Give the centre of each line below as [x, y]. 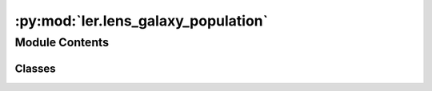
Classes [35, 68]
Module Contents [62, 42]
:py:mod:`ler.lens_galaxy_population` [142, 21]
